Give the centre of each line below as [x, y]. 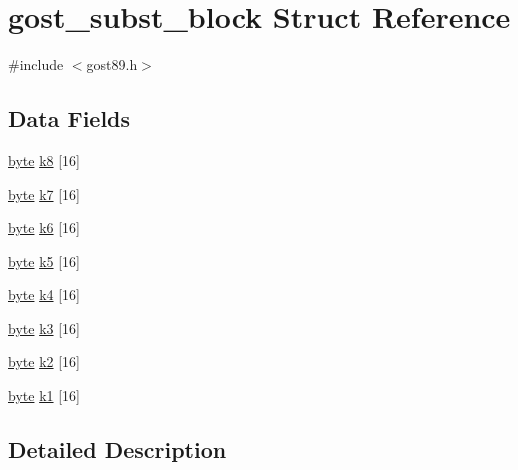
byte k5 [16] [44, 260]
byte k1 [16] [44, 395]
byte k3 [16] [44, 327]
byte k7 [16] [44, 193]
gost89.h [112, 64]
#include [36, 64]
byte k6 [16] [44, 227]
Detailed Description [117, 449]
